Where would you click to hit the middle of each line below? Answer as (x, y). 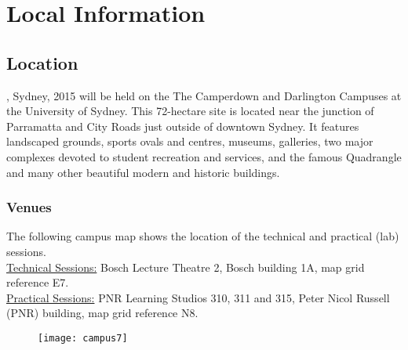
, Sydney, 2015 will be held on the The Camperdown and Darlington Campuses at (204, 95)
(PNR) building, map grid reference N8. (102, 313)
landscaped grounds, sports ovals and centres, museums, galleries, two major (190, 141)
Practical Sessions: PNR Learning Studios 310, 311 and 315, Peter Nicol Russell (198, 297)
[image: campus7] (83, 338)
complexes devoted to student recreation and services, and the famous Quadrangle (204, 156)
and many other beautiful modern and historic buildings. (143, 172)
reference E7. (38, 282)
